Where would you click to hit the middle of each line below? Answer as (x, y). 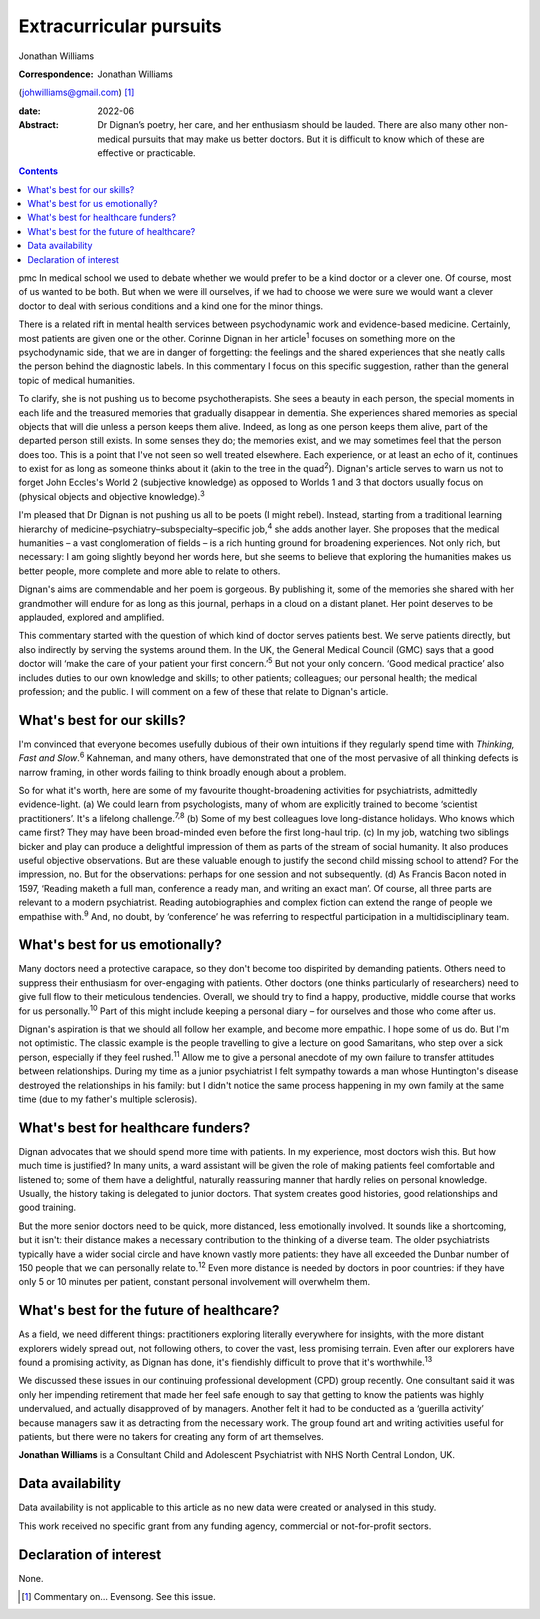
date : (29, 111)
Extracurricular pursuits (120, 26)
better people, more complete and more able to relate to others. (149, 571)
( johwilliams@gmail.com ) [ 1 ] (76, 92)
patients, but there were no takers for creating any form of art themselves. (171, 1437)
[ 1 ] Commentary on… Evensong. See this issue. (118, 1597)
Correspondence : (56, 74)
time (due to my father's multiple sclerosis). (108, 1099)
